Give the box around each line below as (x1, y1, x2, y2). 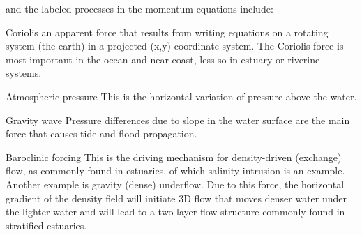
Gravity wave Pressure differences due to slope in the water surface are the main (6, 112, 350, 127)
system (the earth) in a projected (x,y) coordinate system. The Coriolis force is (6, 38, 344, 53)
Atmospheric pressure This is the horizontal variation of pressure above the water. (6, 89, 357, 103)
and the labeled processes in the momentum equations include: (6, 1, 273, 15)
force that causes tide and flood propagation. (6, 126, 197, 141)
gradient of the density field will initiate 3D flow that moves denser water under (6, 190, 347, 205)
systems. (6, 66, 42, 80)
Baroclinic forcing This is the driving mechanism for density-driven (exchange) (6, 149, 342, 164)
